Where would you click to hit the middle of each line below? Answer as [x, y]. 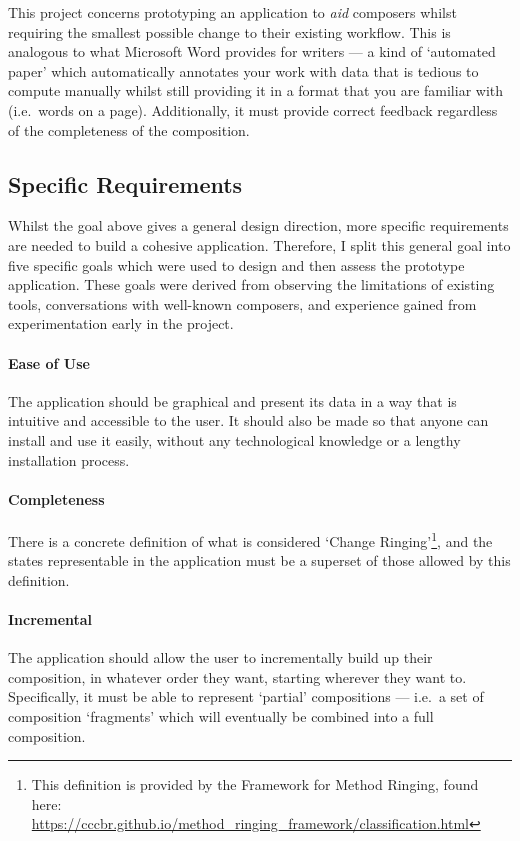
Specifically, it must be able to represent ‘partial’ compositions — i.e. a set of [246, 696]
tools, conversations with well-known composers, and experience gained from [242, 303]
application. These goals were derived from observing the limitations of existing [251, 284]
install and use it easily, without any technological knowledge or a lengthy [234, 439]
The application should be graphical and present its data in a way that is [232, 400]
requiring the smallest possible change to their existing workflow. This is [229, 31]
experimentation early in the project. [121, 323]
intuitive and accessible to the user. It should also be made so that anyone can [248, 420]
